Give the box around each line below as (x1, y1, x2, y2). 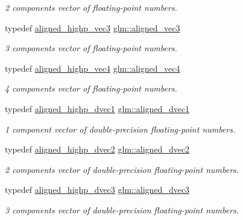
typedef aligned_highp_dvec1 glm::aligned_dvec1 (5, 102, 190, 115)
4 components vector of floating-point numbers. (5, 82, 177, 95)
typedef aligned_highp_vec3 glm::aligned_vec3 (5, 21, 180, 34)
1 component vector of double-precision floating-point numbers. (5, 122, 236, 135)
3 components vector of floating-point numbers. (5, 42, 177, 54)
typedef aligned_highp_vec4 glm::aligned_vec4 (5, 61, 180, 74)
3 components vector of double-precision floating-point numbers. (5, 203, 239, 216)
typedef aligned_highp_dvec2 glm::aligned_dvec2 (5, 143, 190, 156)
